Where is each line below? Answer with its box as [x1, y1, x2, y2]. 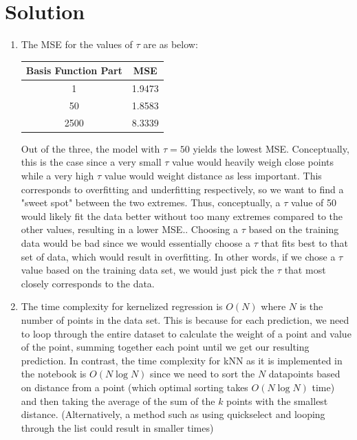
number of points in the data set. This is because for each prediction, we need [21, 312, 349, 327]
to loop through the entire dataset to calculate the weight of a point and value [21, 326, 351, 340]
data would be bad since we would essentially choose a [21, 236, 250, 250]
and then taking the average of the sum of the [21, 393, 215, 408]
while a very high [21, 168, 94, 183]
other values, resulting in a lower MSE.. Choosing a [21, 222, 238, 236]
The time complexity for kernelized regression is [21, 299, 223, 313]
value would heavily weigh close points [172, 155, 334, 169]
